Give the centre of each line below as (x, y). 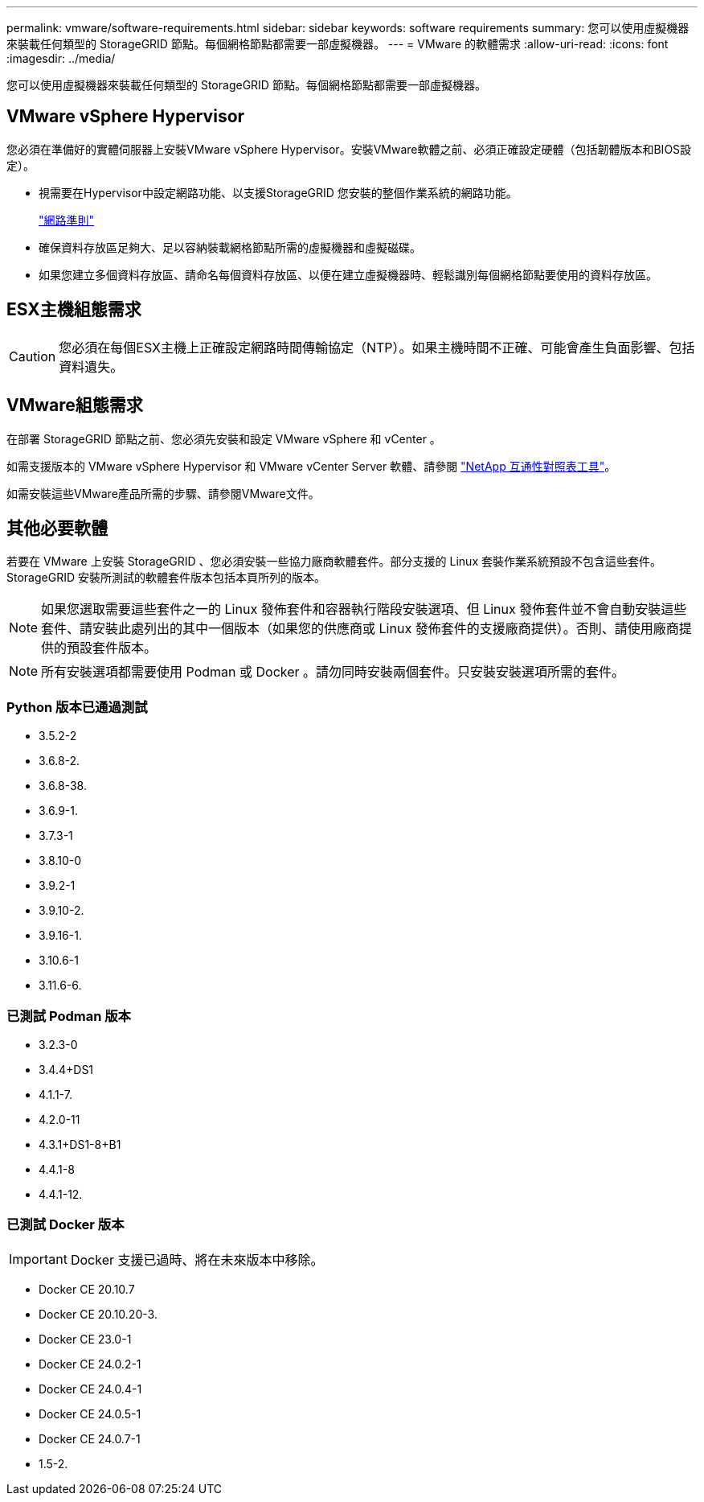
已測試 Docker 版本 (65, 1225)
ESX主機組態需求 (74, 310)
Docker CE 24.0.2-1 (90, 1364)
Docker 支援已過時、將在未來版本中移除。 (197, 1259)
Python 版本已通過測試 (77, 707)
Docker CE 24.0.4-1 (90, 1389)
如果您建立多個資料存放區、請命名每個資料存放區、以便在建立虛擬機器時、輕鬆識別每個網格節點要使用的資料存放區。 (348, 274)
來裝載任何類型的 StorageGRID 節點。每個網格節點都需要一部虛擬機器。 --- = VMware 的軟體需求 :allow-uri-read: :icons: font (338, 44)
